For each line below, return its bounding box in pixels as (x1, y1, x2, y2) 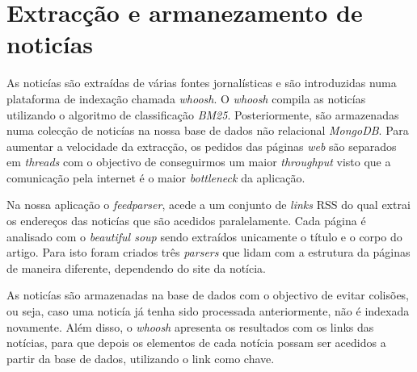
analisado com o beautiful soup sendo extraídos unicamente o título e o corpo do (6, 228, 402, 245)
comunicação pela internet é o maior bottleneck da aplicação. (6, 169, 305, 186)
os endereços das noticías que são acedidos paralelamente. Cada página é (6, 212, 366, 229)
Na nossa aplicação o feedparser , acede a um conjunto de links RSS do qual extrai (6, 196, 411, 213)
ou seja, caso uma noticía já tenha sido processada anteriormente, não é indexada (6, 303, 410, 320)
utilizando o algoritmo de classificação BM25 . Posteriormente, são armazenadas (6, 106, 399, 123)
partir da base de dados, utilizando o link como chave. (6, 349, 275, 366)
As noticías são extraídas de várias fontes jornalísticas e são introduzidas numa (6, 74, 397, 91)
